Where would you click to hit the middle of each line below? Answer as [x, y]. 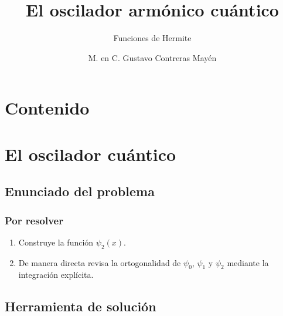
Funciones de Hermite [152, 38]
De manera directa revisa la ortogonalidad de [100, 262]
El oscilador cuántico [91, 154]
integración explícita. [56, 275]
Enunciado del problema [80, 191]
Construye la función [56, 242]
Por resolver [34, 220]
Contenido [47, 108]
